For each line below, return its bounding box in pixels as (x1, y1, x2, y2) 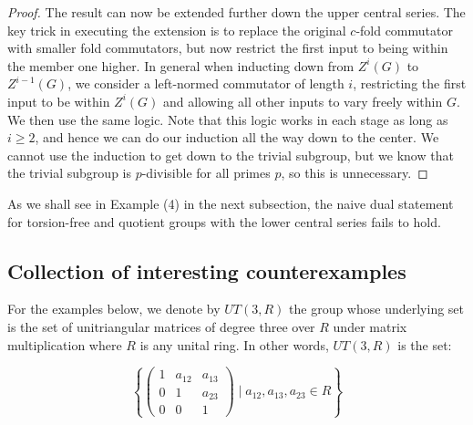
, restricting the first (353, 74, 467, 93)
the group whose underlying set (289, 299, 465, 318)
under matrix (333, 316, 407, 336)
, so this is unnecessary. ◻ (281, 163, 428, 182)
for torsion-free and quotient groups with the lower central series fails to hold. (7, 212, 441, 231)
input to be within (7, 91, 110, 110)
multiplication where (7, 335, 122, 354)
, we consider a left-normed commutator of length (67, 74, 344, 93)
